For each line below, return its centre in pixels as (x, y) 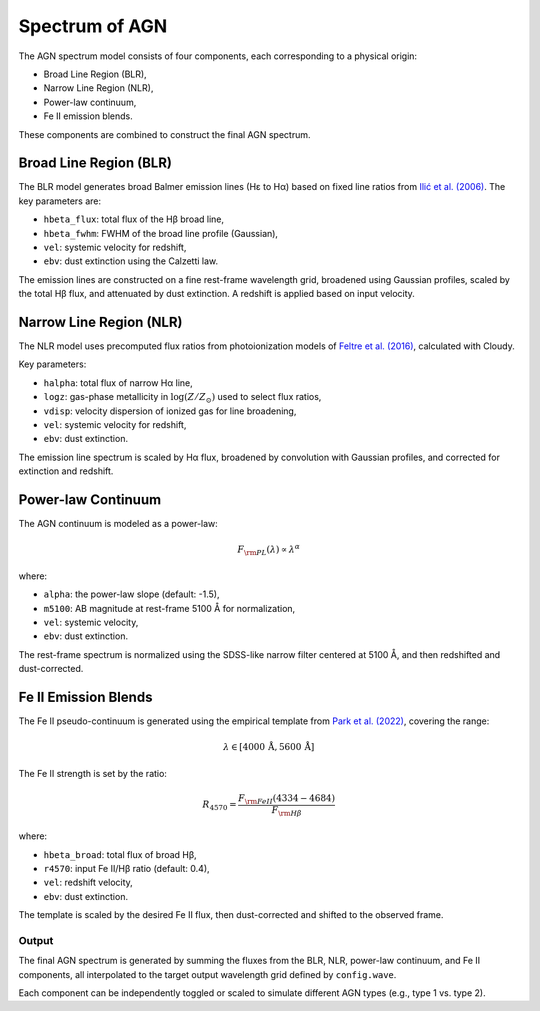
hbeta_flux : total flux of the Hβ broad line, (134, 219)
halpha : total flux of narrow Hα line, (118, 382)
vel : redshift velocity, (88, 882)
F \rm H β (286, 811)
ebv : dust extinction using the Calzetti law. (131, 261)
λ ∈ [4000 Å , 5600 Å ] (269, 747)
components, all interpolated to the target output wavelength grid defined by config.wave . (207, 974)
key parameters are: (60, 201)
